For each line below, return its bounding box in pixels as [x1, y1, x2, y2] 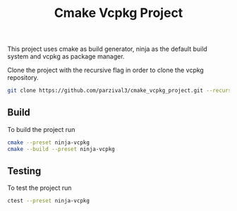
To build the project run [7, 125, 75, 133]
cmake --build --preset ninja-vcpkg [7, 145, 115, 152]
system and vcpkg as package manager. [7, 52, 125, 61]
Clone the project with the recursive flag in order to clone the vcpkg [7, 66, 205, 75]
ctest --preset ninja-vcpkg [7, 198, 90, 205]
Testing [7, 165, 42, 177]
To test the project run [7, 183, 72, 192]
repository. [7, 73, 39, 82]
